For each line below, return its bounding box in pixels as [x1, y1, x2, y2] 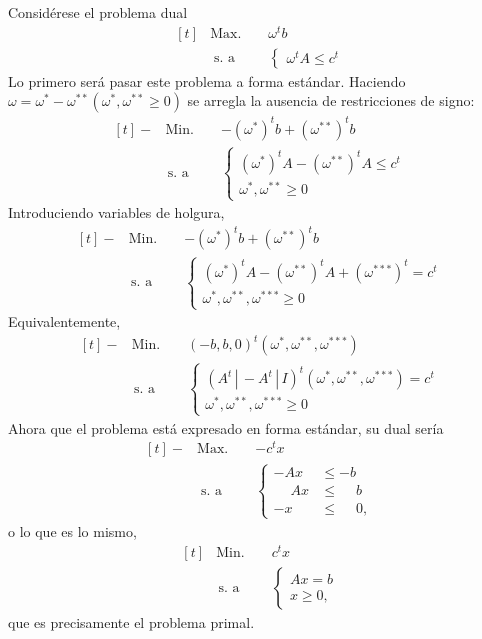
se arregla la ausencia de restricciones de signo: [187, 90, 475, 111]
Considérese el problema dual [8, 2, 188, 22]
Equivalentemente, [8, 311, 121, 332]
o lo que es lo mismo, [8, 521, 137, 541]
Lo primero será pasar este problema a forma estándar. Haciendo [8, 70, 406, 91]
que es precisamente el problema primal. [8, 611, 255, 632]
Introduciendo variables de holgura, [8, 202, 225, 223]
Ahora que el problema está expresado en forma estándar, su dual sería [8, 417, 444, 438]
